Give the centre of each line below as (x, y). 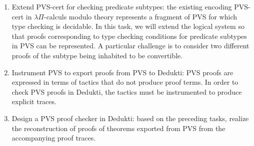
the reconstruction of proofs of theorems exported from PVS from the (118, 128)
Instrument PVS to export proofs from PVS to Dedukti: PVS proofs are (122, 72)
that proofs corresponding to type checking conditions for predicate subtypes (129, 36)
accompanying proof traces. (54, 138)
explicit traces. (34, 101)
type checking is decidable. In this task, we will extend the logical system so (128, 26)
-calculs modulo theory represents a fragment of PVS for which (140, 16)
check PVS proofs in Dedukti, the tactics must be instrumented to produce (127, 91)
